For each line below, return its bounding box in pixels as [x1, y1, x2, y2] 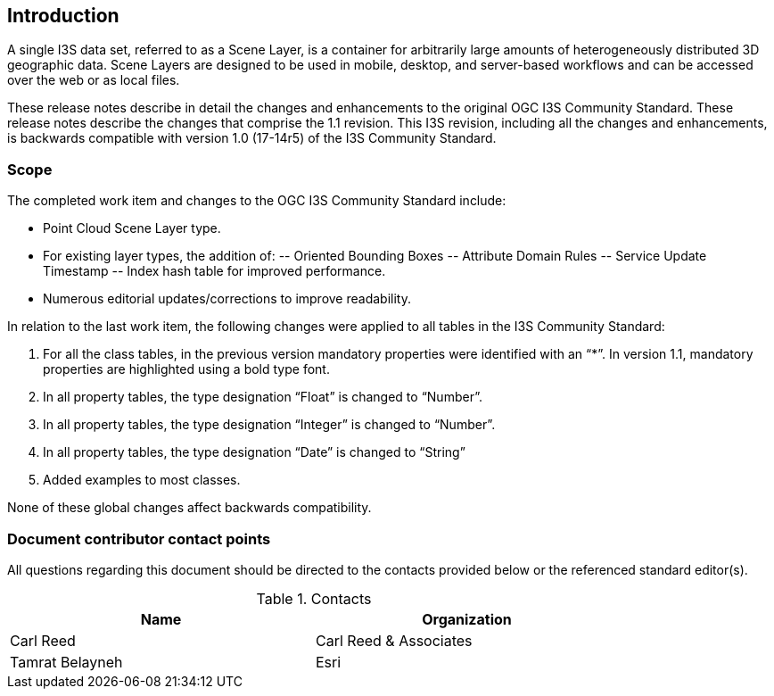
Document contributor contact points [7, 529, 271, 548]
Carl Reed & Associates [316, 631, 473, 650]
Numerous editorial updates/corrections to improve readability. [43, 291, 411, 307]
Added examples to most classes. [43, 472, 241, 488]
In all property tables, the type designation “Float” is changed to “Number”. [43, 389, 482, 405]
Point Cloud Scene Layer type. [43, 220, 221, 236]
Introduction [7, 4, 119, 27]
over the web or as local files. [7, 72, 180, 88]
